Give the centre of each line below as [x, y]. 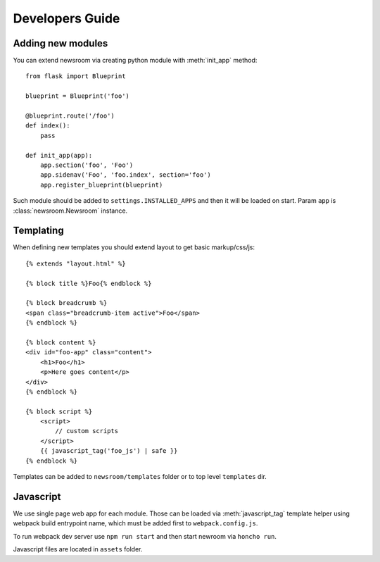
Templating [38, 231]
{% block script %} [59, 411]
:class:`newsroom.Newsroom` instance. [70, 211]
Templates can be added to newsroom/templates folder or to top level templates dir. [140, 477]
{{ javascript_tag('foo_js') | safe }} [109, 451]
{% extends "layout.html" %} [76, 263]
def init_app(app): [59, 155]
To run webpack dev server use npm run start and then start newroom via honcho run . [145, 536]
